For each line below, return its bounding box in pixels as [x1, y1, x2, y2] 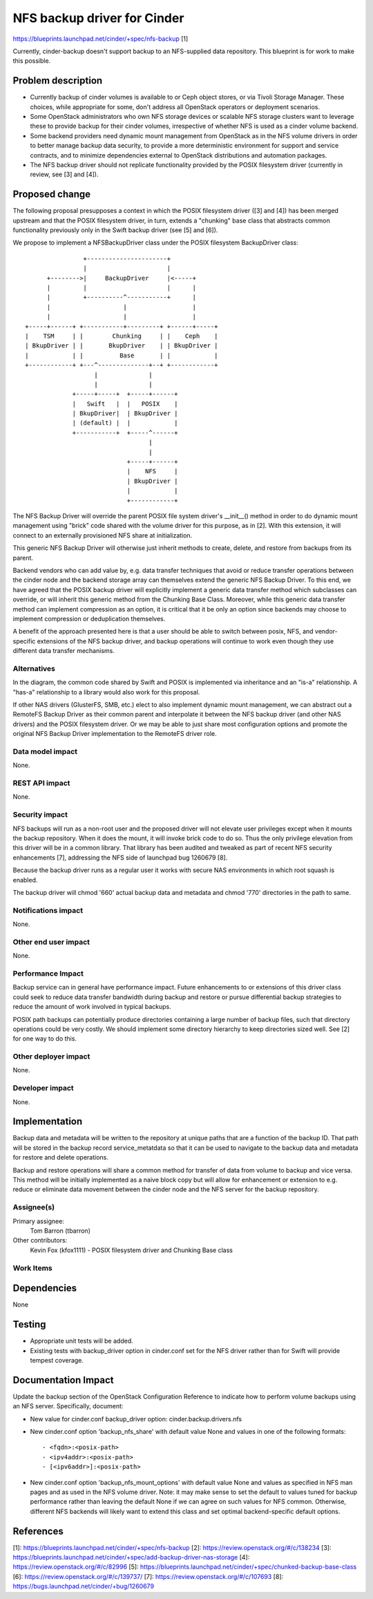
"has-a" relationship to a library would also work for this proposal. [12, 688, 200, 696]
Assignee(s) [12, 1202, 55, 1212]
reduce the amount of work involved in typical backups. [12, 1003, 172, 1011]
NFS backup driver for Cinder [12, 10, 184, 26]
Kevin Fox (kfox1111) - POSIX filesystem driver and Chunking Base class [30, 1246, 233, 1254]
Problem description [12, 75, 103, 86]
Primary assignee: [12, 1217, 65, 1225]
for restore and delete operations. [12, 1153, 108, 1162]
